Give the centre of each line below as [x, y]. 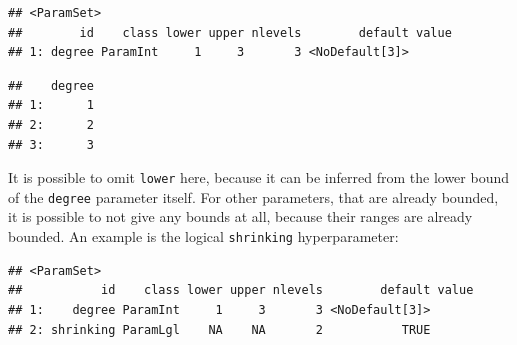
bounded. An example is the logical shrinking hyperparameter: [203, 236]
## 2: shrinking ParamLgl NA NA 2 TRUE [219, 329]
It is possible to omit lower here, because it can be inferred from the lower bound [259, 177]
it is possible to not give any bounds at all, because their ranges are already [240, 216]
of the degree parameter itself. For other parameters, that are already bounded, [253, 196]
